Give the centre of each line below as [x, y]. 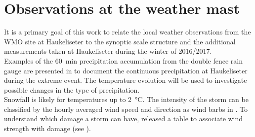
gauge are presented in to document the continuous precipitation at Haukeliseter [126, 70]
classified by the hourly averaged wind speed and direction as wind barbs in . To [126, 109]
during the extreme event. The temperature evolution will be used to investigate [126, 80]
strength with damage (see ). [47, 128]
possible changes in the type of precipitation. [72, 89]
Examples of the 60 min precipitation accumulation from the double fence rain [124, 60]
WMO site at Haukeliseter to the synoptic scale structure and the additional [120, 41]
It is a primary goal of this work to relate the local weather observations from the [127, 32]
